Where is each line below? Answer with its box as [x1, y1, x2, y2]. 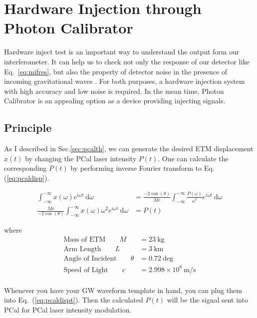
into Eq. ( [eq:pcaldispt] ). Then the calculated [4, 295, 143, 305]
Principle [4, 120, 52, 135]
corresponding [4, 163, 47, 173]
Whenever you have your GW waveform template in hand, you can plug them [4, 285, 242, 295]
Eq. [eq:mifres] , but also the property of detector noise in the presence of [4, 66, 228, 76]
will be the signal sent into [167, 295, 248, 305]
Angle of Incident [63, 255, 117, 263]
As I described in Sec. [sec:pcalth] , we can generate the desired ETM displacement [4, 143, 254, 154]
